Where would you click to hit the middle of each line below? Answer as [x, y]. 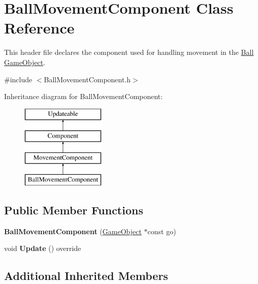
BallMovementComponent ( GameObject [73, 231]
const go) [162, 231]
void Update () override [43, 248]
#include [18, 79]
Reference [39, 28]
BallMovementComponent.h [87, 79]
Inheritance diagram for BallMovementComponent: [84, 96]
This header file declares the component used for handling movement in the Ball [129, 52]
